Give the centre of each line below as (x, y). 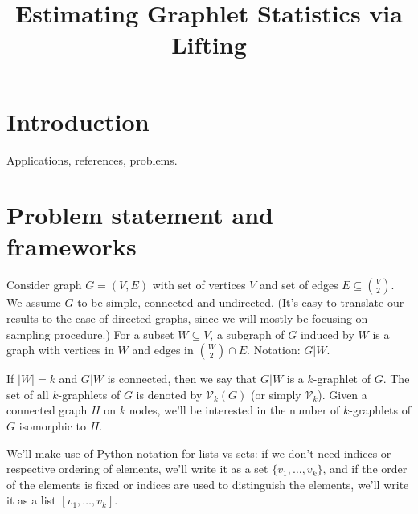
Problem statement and (140, 215)
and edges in (163, 350)
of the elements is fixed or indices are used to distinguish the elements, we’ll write (208, 484)
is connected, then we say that (182, 379)
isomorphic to (53, 425)
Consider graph (44, 285)
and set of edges (299, 285)
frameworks (72, 246)
